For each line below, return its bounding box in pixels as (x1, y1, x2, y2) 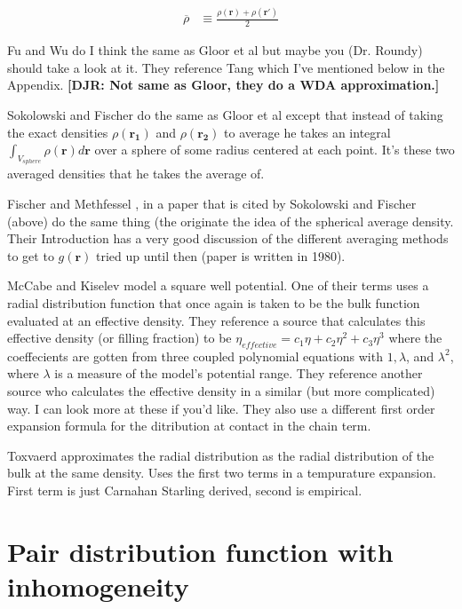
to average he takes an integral (224, 123, 391, 141)
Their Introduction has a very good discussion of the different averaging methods (7, 229, 449, 248)
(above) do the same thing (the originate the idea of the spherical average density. (7, 211, 454, 230)
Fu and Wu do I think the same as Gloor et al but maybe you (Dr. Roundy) (7, 41, 423, 59)
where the (388, 328, 442, 347)
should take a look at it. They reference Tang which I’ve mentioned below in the (7, 58, 445, 76)
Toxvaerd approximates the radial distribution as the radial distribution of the (7, 446, 434, 464)
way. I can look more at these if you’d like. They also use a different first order (7, 399, 435, 417)
